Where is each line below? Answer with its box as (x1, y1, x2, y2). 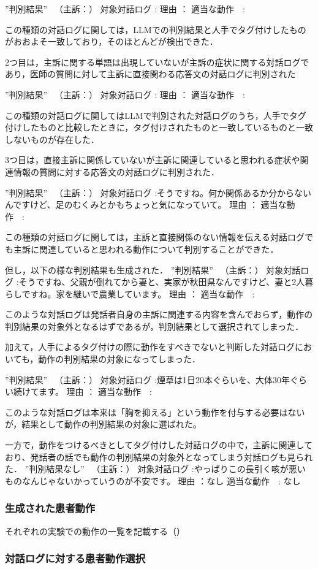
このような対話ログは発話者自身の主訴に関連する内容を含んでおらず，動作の (5, 308, 313, 321)
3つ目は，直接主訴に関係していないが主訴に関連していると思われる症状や (5, 153, 300, 166)
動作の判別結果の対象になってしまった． (38, 353, 201, 365)
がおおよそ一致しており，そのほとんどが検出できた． (5, 35, 218, 48)
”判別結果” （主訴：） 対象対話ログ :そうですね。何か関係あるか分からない (5, 186, 312, 199)
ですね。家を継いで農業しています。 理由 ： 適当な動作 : (21, 287, 255, 300)
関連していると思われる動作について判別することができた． (39, 242, 279, 255)
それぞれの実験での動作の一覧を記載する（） (5, 524, 185, 537)
